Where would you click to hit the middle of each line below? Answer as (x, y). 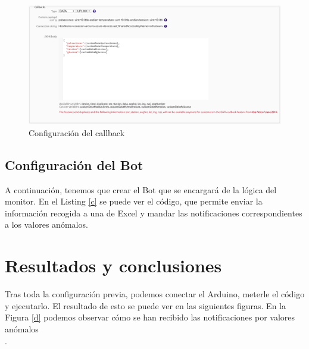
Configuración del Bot (74, 164)
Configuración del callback (77, 132)
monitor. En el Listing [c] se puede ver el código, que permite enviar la (134, 201)
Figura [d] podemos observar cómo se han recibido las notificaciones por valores (150, 317)
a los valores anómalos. (46, 224)
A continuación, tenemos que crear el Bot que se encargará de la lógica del (141, 189)
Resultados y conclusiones (113, 265)
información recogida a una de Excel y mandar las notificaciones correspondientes (154, 213)
